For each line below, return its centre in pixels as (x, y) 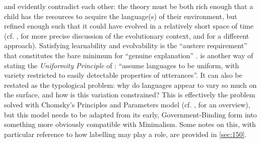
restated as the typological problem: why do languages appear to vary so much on (130, 85)
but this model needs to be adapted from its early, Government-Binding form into (130, 114)
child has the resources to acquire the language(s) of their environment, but (121, 16)
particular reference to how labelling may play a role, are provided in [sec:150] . (125, 134)
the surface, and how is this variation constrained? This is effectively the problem (130, 95)
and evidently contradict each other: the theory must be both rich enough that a (129, 6)
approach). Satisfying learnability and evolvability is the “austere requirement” (126, 45)
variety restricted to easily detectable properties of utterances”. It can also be (123, 75)
